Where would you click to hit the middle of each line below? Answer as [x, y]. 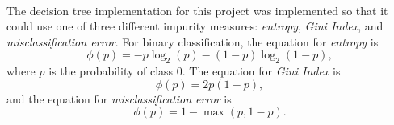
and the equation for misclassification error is [119, 98]
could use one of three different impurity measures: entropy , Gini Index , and [195, 26]
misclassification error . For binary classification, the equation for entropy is [193, 41]
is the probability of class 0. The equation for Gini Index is [195, 71]
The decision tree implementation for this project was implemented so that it [197, 10]
